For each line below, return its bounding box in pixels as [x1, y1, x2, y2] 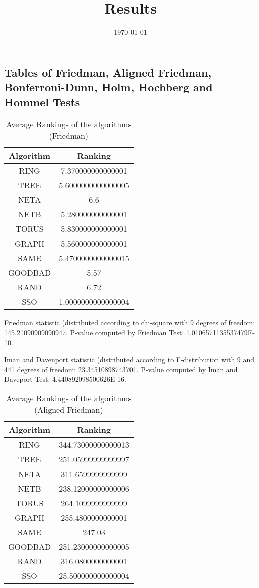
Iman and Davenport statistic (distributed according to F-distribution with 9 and [4, 354, 255, 365]
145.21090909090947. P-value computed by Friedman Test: [4, 327, 184, 337]
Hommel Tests [4, 94, 80, 109]
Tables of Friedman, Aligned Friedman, [4, 64, 212, 80]
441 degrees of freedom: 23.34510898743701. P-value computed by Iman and [4, 364, 238, 374]
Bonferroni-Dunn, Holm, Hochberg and [4, 79, 213, 95]
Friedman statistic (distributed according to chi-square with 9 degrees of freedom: [4, 317, 255, 328]
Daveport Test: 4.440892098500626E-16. [4, 374, 126, 384]
